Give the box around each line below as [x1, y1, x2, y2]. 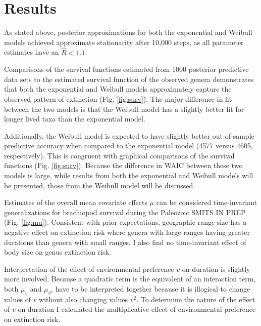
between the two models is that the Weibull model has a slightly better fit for [4, 103, 244, 114]
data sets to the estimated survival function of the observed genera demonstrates [4, 73, 254, 84]
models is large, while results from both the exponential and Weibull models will [4, 170, 253, 181]
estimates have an [4, 47, 59, 57]
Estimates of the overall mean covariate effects [4, 197, 147, 208]
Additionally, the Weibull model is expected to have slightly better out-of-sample [4, 130, 254, 141]
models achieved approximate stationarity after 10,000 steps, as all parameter [4, 36, 244, 47]
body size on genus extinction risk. [4, 247, 111, 257]
